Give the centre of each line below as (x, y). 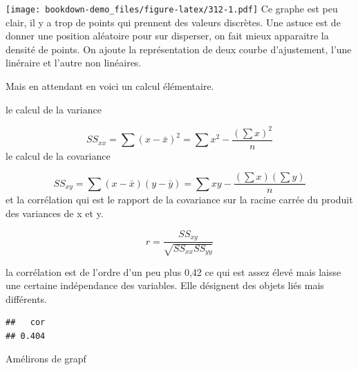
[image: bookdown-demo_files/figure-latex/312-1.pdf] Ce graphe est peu (172, 8)
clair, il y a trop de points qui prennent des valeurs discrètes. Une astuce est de (173, 22)
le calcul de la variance (54, 109)
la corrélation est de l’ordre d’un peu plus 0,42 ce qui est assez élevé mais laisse (173, 271)
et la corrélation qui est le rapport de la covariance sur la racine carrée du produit (179, 200)
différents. (27, 298)
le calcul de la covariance (58, 155)
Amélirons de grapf (46, 359)
